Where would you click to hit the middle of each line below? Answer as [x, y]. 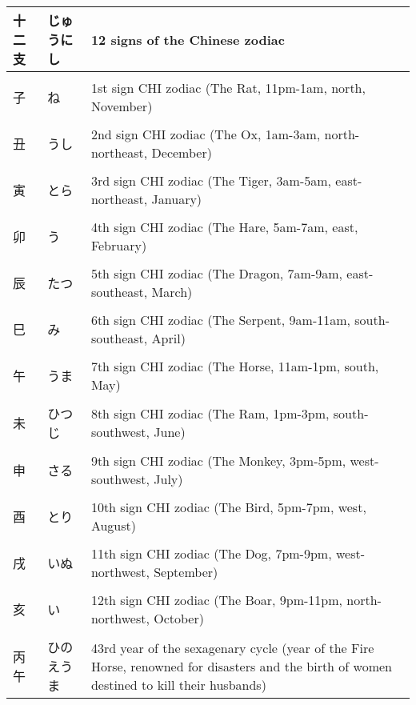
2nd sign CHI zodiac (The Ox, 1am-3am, [206, 134]
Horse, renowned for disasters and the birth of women [242, 666]
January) [177, 199]
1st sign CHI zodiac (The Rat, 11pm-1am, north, [228, 88]
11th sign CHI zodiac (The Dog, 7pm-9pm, [211, 553]
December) [182, 152]
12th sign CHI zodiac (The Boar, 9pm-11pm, [216, 600]
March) [172, 292]
